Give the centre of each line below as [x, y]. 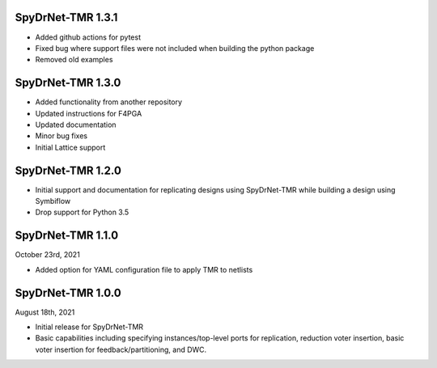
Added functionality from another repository [108, 102]
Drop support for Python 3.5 [82, 212]
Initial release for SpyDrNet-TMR [89, 327]
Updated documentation [76, 125]
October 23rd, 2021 [47, 255]
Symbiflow [53, 201]
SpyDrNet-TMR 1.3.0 [68, 83]
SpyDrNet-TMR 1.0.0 [68, 292]
